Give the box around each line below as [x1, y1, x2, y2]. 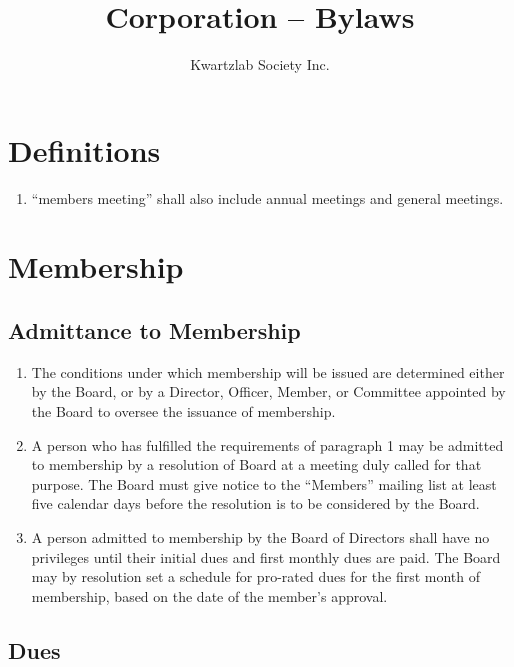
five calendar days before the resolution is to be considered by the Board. [31, 493, 480, 514]
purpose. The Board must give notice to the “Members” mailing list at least [31, 473, 497, 494]
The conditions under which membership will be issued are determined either [31, 361, 505, 382]
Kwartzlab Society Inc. [190, 54, 330, 75]
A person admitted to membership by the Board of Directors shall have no [31, 526, 490, 547]
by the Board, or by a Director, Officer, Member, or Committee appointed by [31, 381, 506, 402]
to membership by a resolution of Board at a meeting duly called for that [31, 454, 482, 475]
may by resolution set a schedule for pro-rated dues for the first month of [31, 566, 481, 587]
